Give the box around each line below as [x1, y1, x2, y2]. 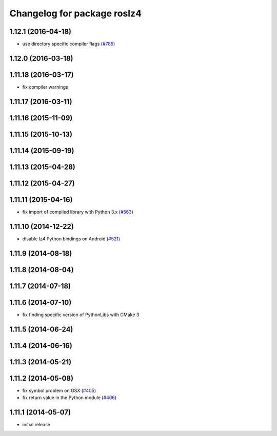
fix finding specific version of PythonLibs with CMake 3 [22, 312, 140, 318]
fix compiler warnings [22, 84, 69, 90]
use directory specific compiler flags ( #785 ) [22, 41, 115, 47]
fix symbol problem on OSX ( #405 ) [22, 387, 96, 393]
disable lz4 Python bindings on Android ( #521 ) [22, 236, 121, 242]
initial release [22, 422, 51, 428]
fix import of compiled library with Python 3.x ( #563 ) [22, 209, 133, 215]
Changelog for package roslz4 [9, 8, 142, 19]
